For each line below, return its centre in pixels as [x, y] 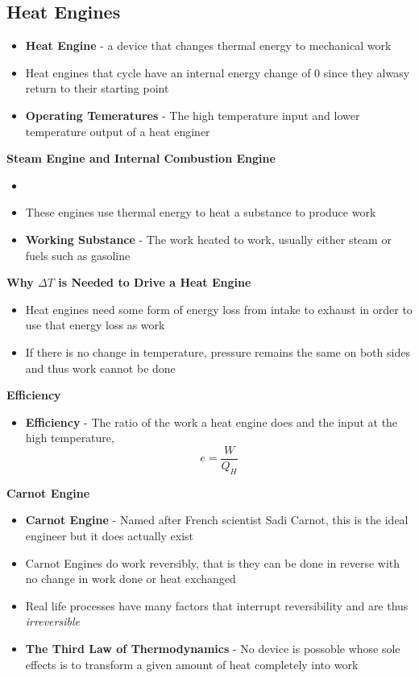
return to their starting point [97, 88]
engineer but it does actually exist [110, 535]
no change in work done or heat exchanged [131, 579]
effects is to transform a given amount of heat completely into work [192, 664]
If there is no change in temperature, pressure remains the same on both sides [218, 351]
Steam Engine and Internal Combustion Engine [141, 158]
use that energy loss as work [95, 325]
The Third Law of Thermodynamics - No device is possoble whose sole [213, 648]
